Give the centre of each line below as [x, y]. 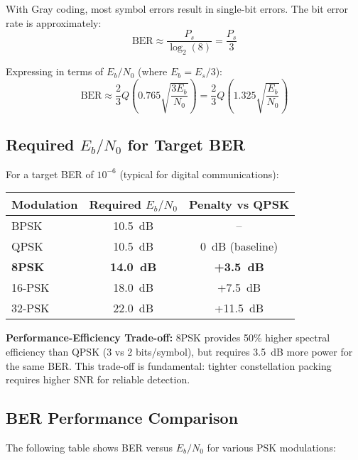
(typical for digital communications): [199, 174]
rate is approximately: [54, 22]
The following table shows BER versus [89, 447]
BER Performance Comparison [122, 418]
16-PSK [31, 287]
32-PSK [31, 308]
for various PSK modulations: [271, 447]
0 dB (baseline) [239, 246]
